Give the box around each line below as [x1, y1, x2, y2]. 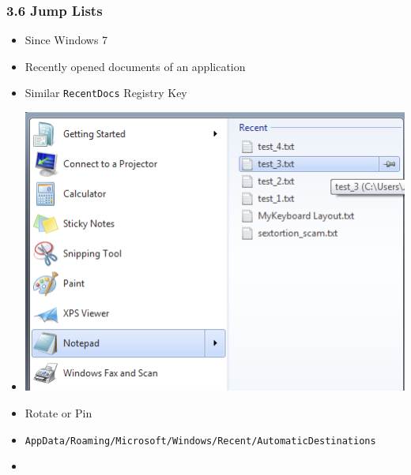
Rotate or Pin [25, 405, 92, 421]
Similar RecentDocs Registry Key [25, 84, 187, 101]
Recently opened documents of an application [25, 58, 246, 74]
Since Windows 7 [25, 32, 108, 48]
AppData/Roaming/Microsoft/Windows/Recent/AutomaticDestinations [25, 435, 376, 447]
